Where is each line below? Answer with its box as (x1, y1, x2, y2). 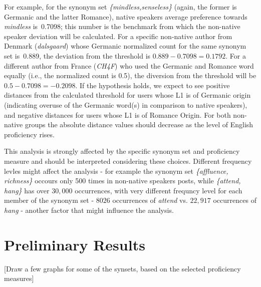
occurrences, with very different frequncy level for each (75, 185, 242, 195)
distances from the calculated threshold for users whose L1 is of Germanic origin (4, 90, 251, 100)
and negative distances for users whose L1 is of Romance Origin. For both (4, 109, 231, 120)
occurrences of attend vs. (112, 195, 188, 205)
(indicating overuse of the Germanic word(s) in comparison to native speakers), (4, 99, 247, 110)
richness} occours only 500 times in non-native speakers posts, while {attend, (4, 175, 241, 186)
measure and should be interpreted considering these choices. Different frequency (4, 155, 252, 166)
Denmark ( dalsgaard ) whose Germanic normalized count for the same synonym (4, 41, 246, 51)
